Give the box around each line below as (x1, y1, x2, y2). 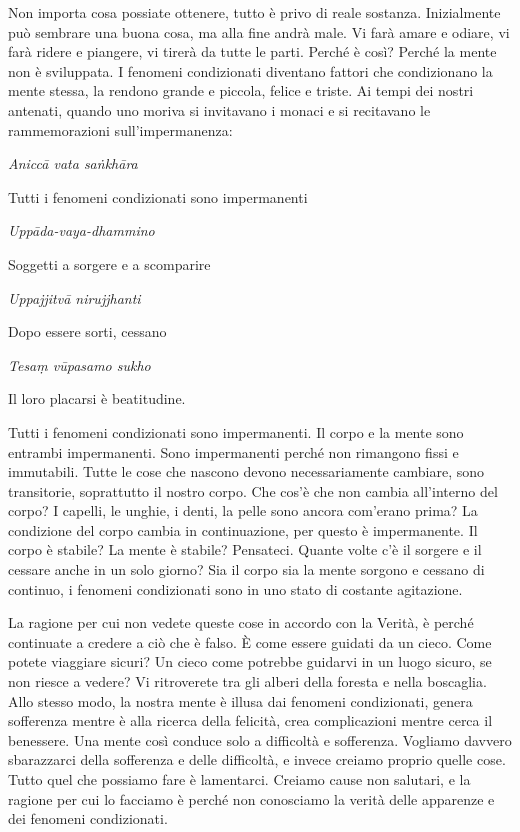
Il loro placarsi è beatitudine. (8, 388, 186, 409)
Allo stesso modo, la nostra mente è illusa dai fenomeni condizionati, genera (8, 690, 473, 711)
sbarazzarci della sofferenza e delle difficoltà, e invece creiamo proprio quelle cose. (8, 749, 506, 770)
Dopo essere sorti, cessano (8, 321, 167, 342)
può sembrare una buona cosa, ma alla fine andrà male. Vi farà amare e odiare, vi (8, 21, 510, 42)
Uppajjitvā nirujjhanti (8, 287, 141, 308)
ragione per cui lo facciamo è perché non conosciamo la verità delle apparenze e (8, 788, 495, 809)
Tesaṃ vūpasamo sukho (8, 354, 151, 375)
